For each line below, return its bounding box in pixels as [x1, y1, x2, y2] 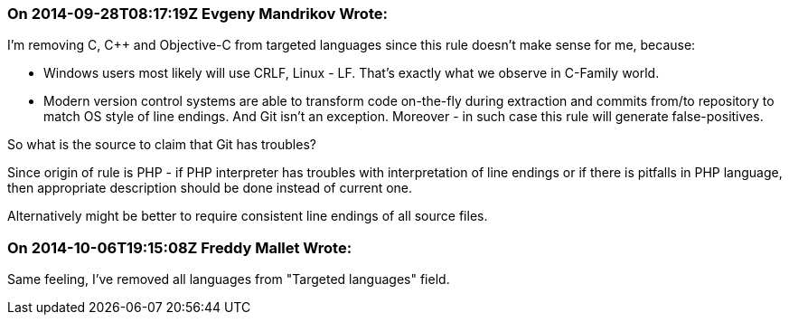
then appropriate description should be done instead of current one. [7, 180, 413, 196]
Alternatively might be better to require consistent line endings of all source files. [7, 208, 488, 224]
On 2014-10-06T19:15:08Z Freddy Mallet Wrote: [7, 238, 352, 257]
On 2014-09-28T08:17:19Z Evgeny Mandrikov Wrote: [7, 5, 388, 23]
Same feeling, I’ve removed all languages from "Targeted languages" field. [7, 271, 450, 288]
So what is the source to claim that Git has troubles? [7, 137, 316, 153]
